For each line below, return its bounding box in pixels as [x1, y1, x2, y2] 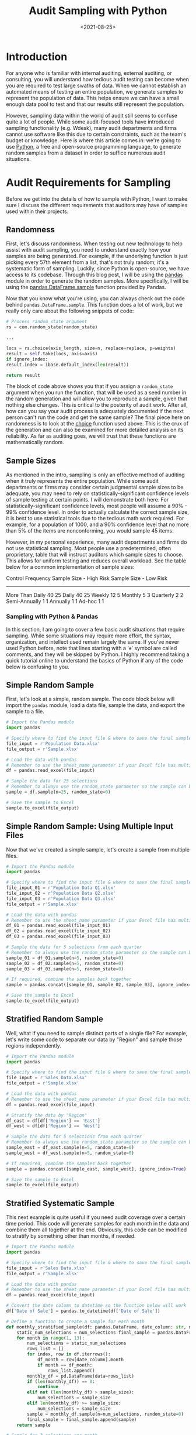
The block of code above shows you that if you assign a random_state [6, 383, 173, 390]
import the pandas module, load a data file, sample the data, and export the [6, 702, 185, 709]
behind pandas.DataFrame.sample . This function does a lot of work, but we [6, 301, 183, 308]
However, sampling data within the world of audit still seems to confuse [6, 112, 178, 119]
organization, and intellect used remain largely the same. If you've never [6, 638, 180, 645]
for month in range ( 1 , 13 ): [16, 1335, 85, 1341]
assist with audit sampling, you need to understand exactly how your [6, 246, 171, 253]
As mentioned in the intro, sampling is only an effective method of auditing [6, 471, 185, 478]
